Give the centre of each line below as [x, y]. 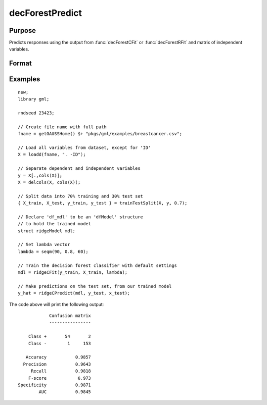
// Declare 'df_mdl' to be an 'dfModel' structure [81, 217]
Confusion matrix [70, 315]
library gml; [34, 99]
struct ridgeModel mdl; [47, 231]
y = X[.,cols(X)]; [40, 175]
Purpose [22, 30]
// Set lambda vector [44, 245]
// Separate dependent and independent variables [79, 169]
